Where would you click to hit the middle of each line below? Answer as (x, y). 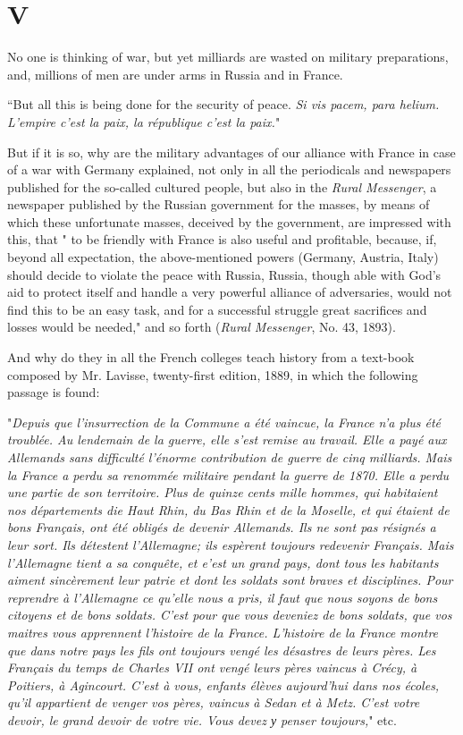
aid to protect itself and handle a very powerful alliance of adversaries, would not (230, 292)
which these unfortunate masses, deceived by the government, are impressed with (229, 221)
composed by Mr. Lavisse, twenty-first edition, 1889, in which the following (213, 374)
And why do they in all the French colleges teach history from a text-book (211, 357)
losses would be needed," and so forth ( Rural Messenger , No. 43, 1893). (202, 327)
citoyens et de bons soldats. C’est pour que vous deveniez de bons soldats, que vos (230, 615)
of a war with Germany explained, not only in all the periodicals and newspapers (229, 169)
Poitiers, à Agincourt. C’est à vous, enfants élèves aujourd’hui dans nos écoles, (223, 684)
